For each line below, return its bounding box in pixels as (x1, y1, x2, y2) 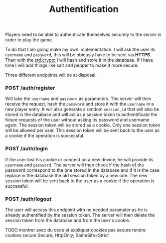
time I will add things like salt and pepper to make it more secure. (5, 62, 139, 68)
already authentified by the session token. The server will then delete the (5, 212, 155, 218)
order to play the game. (5, 37, 53, 43)
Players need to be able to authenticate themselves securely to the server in (5, 31, 162, 38)
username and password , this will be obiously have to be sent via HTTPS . (5, 52, 152, 58)
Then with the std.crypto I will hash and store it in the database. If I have (5, 57, 154, 63)
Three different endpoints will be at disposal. (5, 72, 97, 78)
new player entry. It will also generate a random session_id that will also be (5, 106, 160, 113)
